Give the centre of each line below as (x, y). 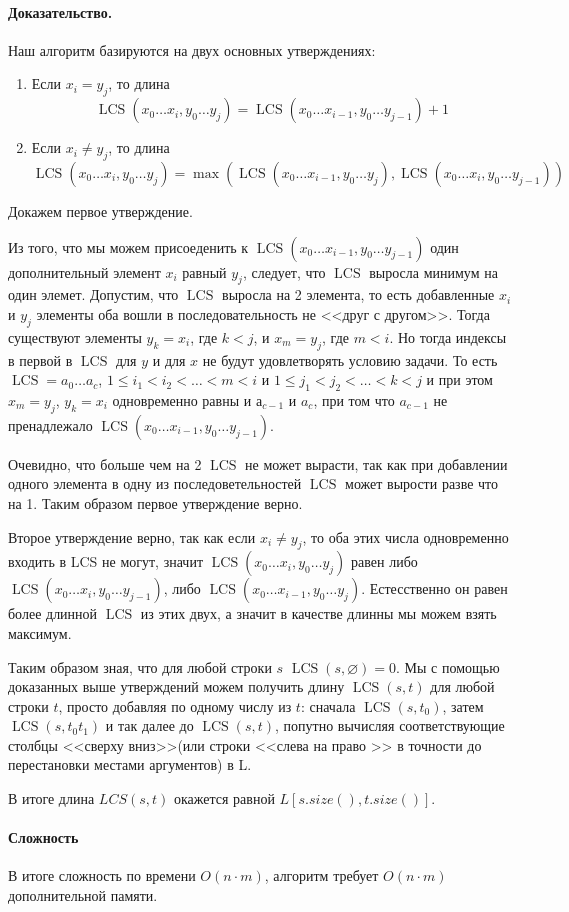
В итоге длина (51, 798)
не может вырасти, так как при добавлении (376, 463)
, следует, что (284, 271)
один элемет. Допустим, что (93, 294)
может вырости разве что (422, 483)
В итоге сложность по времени (102, 875)
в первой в (40, 359)
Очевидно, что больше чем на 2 (105, 463)
